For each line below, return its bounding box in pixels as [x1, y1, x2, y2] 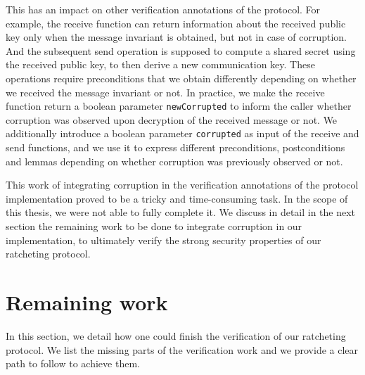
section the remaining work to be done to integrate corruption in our [6, 219, 302, 234]
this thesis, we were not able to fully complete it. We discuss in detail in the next [6, 205, 356, 220]
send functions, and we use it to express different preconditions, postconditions [6, 140, 345, 155]
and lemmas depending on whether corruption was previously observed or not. [6, 153, 343, 168]
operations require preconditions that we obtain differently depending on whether [6, 70, 357, 85]
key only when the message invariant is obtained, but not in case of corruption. [6, 30, 347, 44]
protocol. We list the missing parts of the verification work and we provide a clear [6, 342, 359, 357]
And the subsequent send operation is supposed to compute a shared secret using [6, 43, 356, 58]
